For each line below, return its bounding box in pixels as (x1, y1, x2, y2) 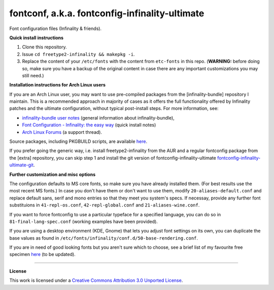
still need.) (22, 72, 44, 78)
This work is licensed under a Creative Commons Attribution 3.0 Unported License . (9, 277, 183, 283)
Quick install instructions (9, 35, 63, 41)
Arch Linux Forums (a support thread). (22, 129, 102, 135)
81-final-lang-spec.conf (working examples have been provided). (9, 218, 158, 224)
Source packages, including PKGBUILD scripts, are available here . (9, 138, 147, 144)
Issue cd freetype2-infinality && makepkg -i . (22, 51, 135, 57)
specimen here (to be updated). (9, 251, 76, 257)
